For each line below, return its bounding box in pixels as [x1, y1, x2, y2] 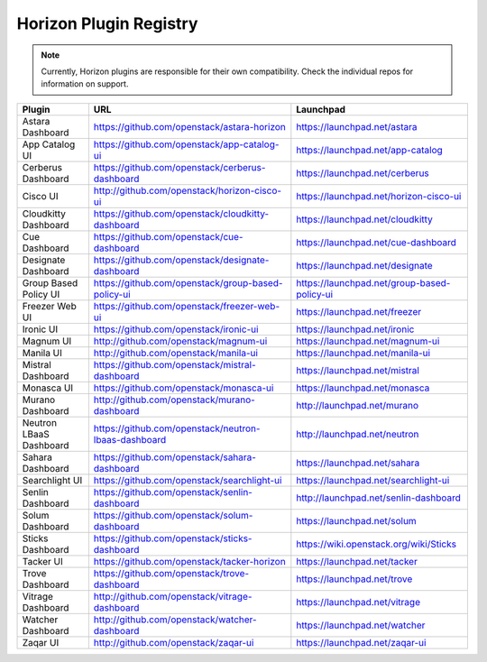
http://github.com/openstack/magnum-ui [93, 335, 268, 347]
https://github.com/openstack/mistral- [93, 358, 256, 371]
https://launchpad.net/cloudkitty [296, 213, 433, 225]
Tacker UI [22, 555, 63, 567]
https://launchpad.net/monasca [296, 382, 430, 394]
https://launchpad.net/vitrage [296, 595, 421, 608]
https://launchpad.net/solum [296, 514, 417, 527]
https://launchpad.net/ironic [296, 323, 415, 336]
